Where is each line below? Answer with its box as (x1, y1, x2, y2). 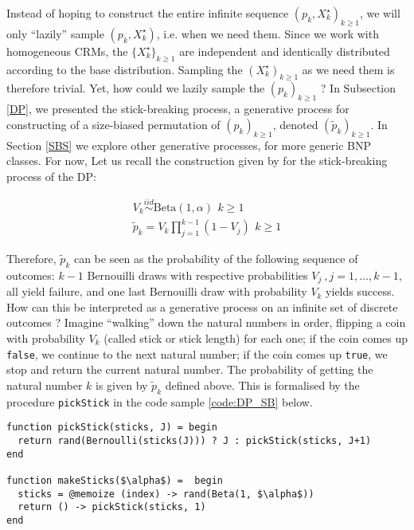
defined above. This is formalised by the (165, 376, 360, 393)
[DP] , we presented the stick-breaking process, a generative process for (6, 100, 350, 117)
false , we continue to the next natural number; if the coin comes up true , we (6, 345, 388, 362)
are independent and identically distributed (179, 42, 390, 59)
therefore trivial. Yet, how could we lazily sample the (6, 80, 265, 96)
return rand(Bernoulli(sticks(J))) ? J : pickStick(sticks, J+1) (18, 434, 372, 446)
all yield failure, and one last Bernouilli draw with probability (6, 283, 307, 300)
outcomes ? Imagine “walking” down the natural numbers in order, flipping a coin (6, 314, 406, 331)
